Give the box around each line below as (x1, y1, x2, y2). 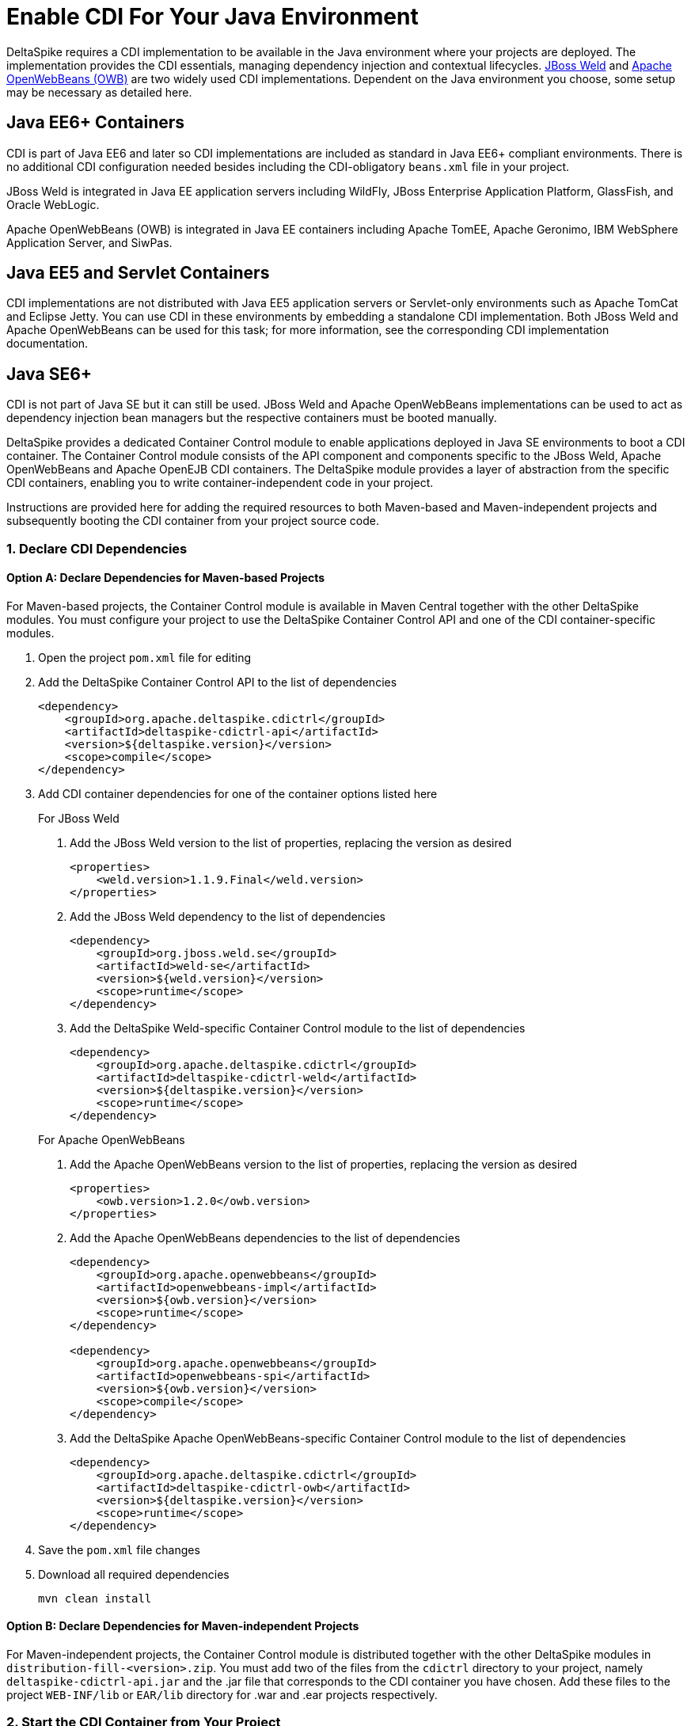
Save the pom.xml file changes (38, 1542, 200, 1557)
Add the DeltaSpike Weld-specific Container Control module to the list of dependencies (70, 1021, 526, 1035)
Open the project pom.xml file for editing (38, 650, 252, 664)
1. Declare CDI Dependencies (6, 540, 188, 557)
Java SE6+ (6, 363, 93, 384)
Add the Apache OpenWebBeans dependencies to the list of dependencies (70, 1230, 461, 1245)
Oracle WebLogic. (6, 197, 100, 211)
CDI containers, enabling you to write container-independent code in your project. (6, 476, 434, 490)
